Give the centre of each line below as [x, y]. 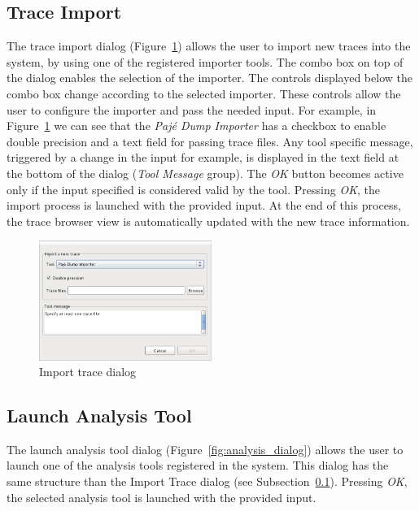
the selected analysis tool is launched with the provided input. [161, 497]
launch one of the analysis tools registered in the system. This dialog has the [198, 465]
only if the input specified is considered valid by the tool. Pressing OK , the [193, 189]
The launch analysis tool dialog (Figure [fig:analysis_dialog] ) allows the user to [205, 449]
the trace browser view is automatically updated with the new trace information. [208, 221]
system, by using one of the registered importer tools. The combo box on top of [205, 61]
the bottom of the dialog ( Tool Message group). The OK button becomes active [205, 173]
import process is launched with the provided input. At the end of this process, [204, 205]
